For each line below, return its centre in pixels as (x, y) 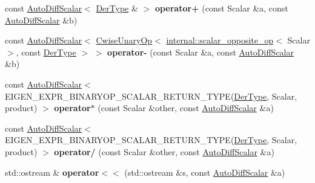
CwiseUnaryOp (124, 40)
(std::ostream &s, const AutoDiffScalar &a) (205, 172)
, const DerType (46, 52)
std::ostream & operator (52, 172)
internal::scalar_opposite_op (220, 40)
